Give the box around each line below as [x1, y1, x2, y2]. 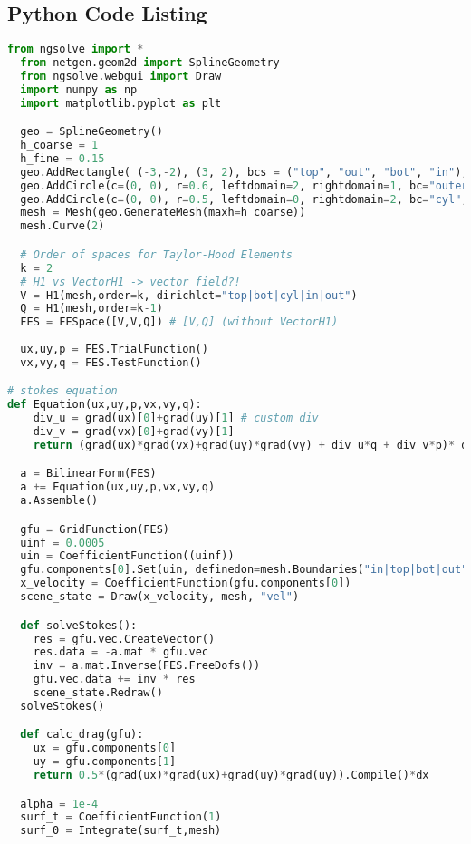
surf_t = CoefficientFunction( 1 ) [20, 810, 222, 824]
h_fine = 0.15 [20, 151, 105, 165]
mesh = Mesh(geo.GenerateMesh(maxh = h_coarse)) [20, 206, 306, 219]
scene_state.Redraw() [33, 686, 163, 700]
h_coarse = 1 [20, 139, 99, 152]
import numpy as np [20, 82, 138, 96]
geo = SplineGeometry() [20, 125, 163, 139]
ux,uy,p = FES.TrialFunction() [20, 343, 208, 356]
